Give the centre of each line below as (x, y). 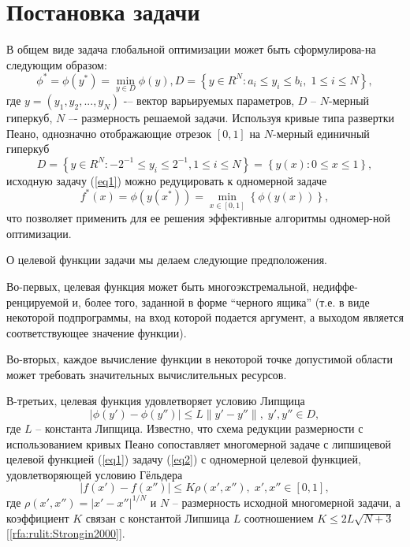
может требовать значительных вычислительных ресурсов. (147, 374)
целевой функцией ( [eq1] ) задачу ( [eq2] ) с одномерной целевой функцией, (184, 459)
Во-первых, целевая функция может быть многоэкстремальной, (158, 286)
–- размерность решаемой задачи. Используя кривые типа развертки (231, 118)
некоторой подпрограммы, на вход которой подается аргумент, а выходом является (205, 317)
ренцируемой (37, 301)
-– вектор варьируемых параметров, (209, 100)
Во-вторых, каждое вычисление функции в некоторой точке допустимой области (199, 359)
